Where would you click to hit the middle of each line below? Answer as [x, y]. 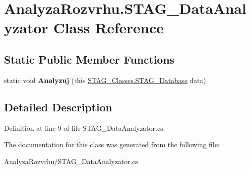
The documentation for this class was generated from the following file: [112, 144]
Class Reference [109, 28]
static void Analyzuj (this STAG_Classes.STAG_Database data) [105, 80]
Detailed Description [58, 107]
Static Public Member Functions [89, 59]
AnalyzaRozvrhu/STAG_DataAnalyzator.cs [71, 161]
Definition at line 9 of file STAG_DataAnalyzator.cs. [85, 127]
